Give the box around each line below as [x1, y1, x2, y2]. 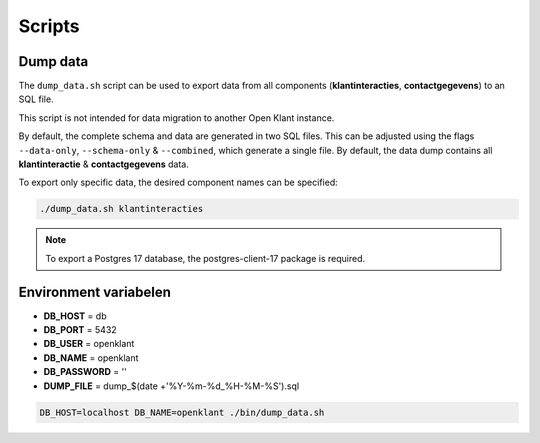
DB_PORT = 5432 [43, 324, 117, 336]
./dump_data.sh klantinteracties [39, 203, 204, 215]
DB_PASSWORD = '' [43, 366, 127, 378]
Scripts [18, 15, 80, 37]
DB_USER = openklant [43, 338, 135, 350]
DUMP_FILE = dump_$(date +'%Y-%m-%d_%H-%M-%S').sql [43, 380, 300, 392]
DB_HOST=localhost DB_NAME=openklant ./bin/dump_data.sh [39, 406, 325, 418]
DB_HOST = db [43, 310, 107, 322]
